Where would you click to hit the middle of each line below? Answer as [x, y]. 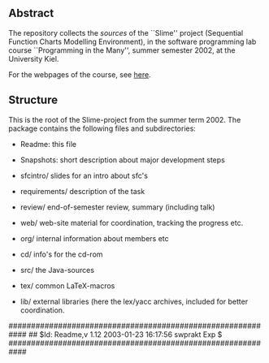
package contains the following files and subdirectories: [102, 128]
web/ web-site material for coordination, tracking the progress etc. [132, 223]
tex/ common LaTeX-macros [67, 285]
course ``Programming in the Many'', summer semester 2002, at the [122, 50]
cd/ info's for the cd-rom [61, 254]
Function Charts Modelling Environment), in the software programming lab [132, 41]
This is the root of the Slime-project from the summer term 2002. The [125, 119]
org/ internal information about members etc [94, 238]
